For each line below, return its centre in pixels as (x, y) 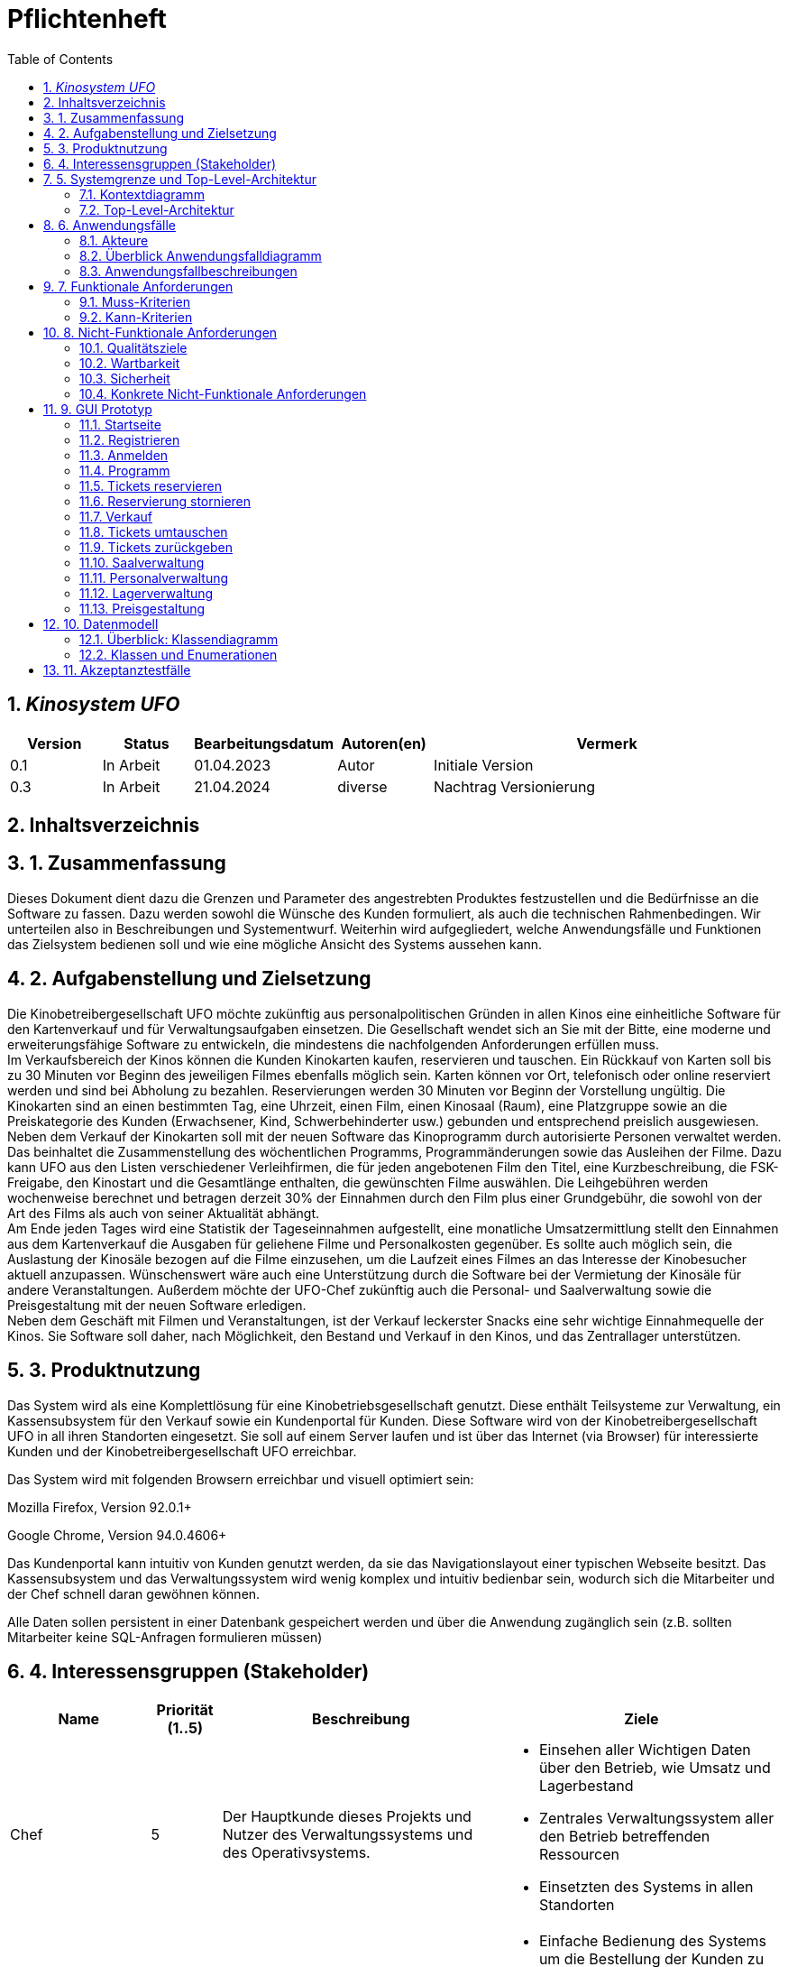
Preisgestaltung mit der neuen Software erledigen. (157, 1305)
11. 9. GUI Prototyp (98, 409)
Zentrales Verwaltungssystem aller (656, 1819)
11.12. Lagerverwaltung (147, 593)
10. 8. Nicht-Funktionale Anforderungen (160, 332)
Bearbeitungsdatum (264, 743)
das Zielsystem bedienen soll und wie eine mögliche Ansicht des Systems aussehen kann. (275, 944)
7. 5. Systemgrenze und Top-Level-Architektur (180, 179)
